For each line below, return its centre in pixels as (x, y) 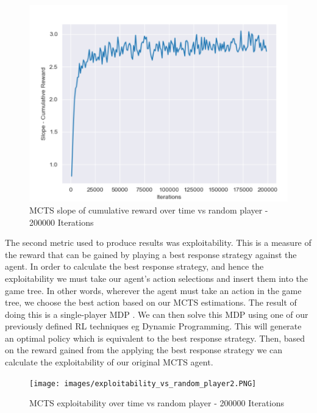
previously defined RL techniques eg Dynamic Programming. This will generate (153, 326)
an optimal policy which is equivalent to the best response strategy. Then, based (155, 338)
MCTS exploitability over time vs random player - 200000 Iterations (157, 403)
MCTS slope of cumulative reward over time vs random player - (149, 210)
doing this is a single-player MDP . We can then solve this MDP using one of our (157, 314)
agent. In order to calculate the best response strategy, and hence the (134, 266)
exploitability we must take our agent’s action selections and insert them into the (157, 278)
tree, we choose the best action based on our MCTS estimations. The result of (151, 302)
